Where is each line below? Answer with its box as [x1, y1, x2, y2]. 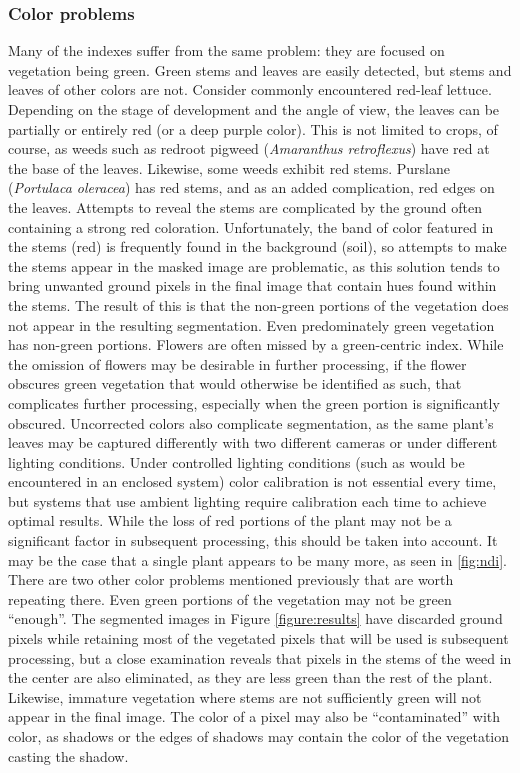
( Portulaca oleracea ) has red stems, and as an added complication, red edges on [8, 177, 495, 198]
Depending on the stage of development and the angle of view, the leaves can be [8, 99, 500, 119]
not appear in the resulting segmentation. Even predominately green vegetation [8, 314, 495, 335]
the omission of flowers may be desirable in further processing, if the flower [8, 353, 467, 374]
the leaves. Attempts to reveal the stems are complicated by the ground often [8, 196, 483, 217]
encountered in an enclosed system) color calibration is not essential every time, [8, 471, 497, 492]
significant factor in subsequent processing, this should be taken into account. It [8, 530, 498, 551]
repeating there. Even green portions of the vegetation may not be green [8, 588, 452, 609]
